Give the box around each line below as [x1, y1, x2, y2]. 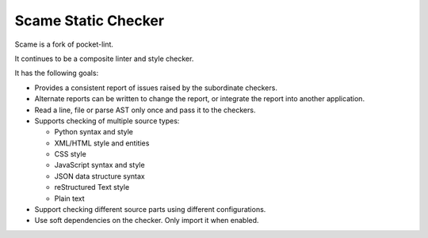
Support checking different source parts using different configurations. [34, 205, 266, 214]
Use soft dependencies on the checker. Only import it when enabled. [34, 216, 259, 225]
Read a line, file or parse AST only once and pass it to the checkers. [34, 105, 256, 115]
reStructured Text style [54, 183, 130, 192]
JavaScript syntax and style [54, 161, 146, 170]
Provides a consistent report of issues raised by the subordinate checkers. [34, 83, 277, 93]
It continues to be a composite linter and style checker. [14, 54, 194, 63]
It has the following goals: [14, 68, 99, 78]
